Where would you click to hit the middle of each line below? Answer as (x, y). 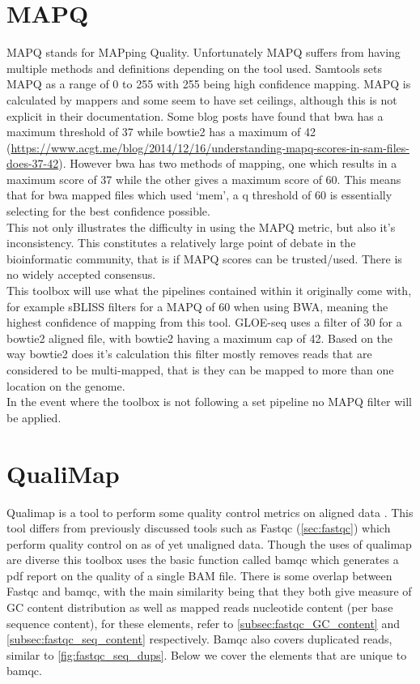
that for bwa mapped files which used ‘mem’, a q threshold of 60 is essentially (199, 195)
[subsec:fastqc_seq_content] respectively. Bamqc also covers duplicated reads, (199, 639)
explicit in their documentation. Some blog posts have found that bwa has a (195, 115)
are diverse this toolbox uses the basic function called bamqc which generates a (203, 560)
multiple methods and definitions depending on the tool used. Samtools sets (195, 68)
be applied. (34, 417)
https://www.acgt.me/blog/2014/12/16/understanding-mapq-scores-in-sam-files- (210, 147)
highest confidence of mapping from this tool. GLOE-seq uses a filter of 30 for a (204, 322)
